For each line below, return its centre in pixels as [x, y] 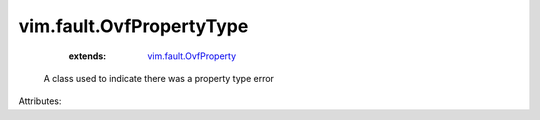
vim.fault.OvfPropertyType [133, 26]
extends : [87, 56]
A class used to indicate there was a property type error [159, 78]
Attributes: [40, 101]
